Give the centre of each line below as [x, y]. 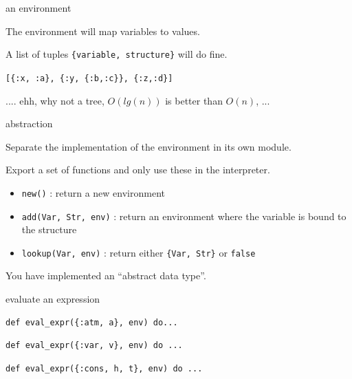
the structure [49, 229]
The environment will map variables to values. [103, 31]
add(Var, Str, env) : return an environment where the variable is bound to [184, 216]
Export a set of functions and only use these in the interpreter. [138, 170]
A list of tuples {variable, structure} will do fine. [117, 54]
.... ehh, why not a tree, [55, 100]
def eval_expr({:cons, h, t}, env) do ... [104, 368]
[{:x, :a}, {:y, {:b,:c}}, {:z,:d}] [89, 78]
